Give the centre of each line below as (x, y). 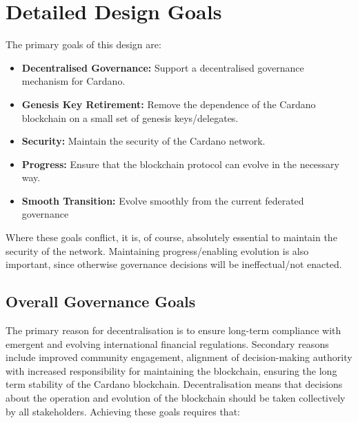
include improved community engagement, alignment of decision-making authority (179, 357)
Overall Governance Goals (101, 301)
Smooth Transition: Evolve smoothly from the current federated (163, 200)
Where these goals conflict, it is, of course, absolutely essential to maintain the (171, 237)
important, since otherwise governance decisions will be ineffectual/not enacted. (174, 264)
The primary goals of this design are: (83, 44)
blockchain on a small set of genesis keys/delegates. (130, 117)
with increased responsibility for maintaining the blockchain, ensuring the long (171, 370)
